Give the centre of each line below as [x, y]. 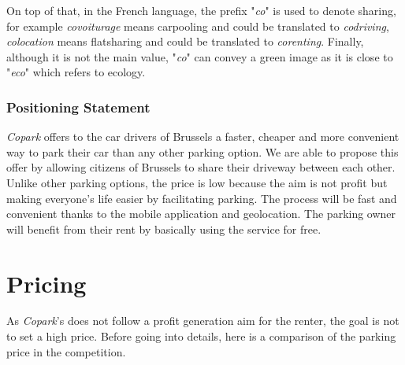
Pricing [46, 283]
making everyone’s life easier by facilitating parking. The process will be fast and [202, 198]
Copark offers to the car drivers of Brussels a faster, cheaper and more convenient [203, 136]
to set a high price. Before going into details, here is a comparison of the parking [201, 336]
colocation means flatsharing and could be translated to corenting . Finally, [185, 41]
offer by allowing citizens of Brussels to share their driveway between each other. [201, 167]
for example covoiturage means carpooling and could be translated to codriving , [198, 26]
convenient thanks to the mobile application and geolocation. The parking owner [201, 214]
